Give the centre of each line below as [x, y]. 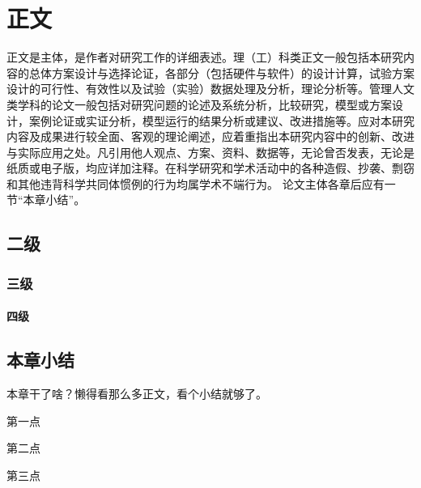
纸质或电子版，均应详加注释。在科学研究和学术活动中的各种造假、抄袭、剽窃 [210, 168]
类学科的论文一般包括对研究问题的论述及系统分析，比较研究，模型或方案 [199, 104]
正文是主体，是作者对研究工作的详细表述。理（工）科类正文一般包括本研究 [205, 57]
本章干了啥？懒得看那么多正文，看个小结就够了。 [137, 394]
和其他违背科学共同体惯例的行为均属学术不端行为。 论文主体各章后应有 [196, 183]
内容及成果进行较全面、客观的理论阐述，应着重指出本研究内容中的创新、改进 [210, 136]
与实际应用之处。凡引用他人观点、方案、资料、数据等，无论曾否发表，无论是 [210, 152]
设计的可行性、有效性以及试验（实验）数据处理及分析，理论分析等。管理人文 [210, 89]
